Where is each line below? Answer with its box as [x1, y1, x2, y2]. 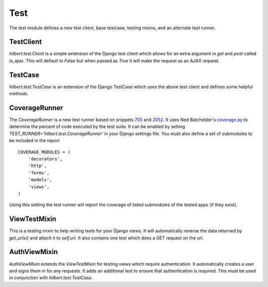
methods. [9, 91, 29, 97]
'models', [28, 177, 52, 183]
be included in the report [9, 138, 60, 143]
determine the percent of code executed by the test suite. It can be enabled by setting [9, 124, 186, 130]
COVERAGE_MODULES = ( [18, 149, 70, 155]
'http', [28, 163, 47, 169]
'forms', [28, 170, 50, 176]
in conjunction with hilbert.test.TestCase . [9, 275, 93, 281]
